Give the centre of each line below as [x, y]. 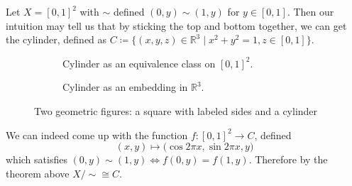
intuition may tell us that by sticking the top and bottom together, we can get [176, 25]
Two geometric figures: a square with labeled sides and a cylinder [176, 110]
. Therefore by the [288, 159]
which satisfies [37, 159]
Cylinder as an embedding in [125, 87]
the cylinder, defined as [56, 39]
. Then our [310, 11]
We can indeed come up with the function [97, 135]
